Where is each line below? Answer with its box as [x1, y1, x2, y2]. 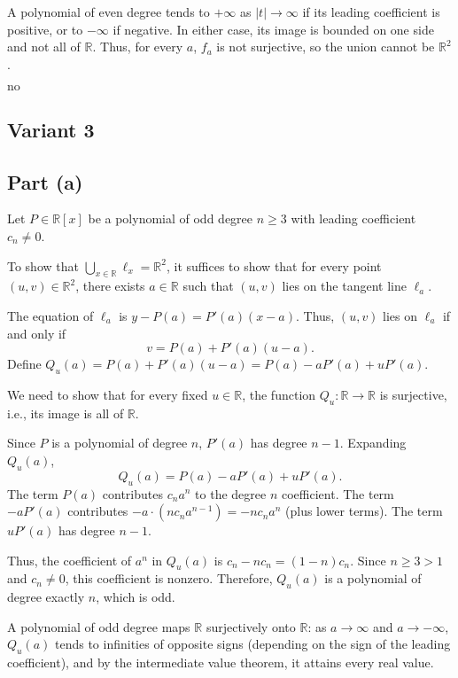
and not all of [7, 37, 81, 56]
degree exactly [7, 588, 85, 606]
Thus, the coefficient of [7, 550, 132, 569]
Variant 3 [7, 115, 95, 143]
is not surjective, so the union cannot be [216, 37, 435, 56]
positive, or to [7, 19, 83, 38]
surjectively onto [206, 617, 296, 635]
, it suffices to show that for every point [166, 256, 382, 275]
